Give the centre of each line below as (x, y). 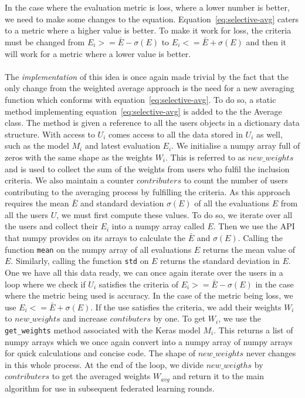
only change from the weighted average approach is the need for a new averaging (150, 88)
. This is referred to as (206, 157)
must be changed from (45, 41)
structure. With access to (50, 134)
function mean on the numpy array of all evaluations (98, 249)
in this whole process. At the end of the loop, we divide (104, 364)
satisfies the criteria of (138, 284)
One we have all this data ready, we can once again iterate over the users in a (144, 272)
